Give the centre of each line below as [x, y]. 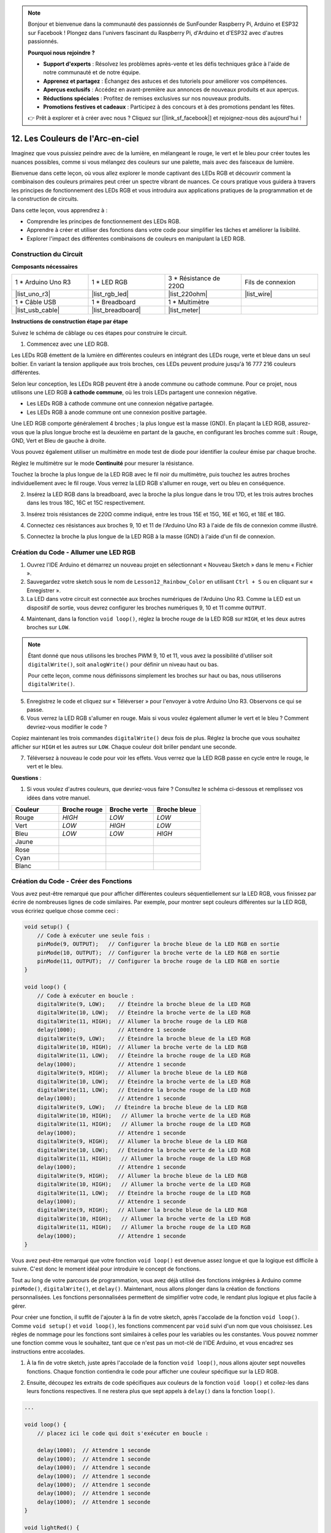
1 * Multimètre [189, 302]
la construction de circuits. [45, 199]
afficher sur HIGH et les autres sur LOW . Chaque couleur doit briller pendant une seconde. [124, 747]
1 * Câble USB [36, 302]
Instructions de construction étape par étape [70, 321]
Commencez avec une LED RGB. [68, 344]
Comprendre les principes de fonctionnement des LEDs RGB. [104, 221]
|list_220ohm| [188, 294]
